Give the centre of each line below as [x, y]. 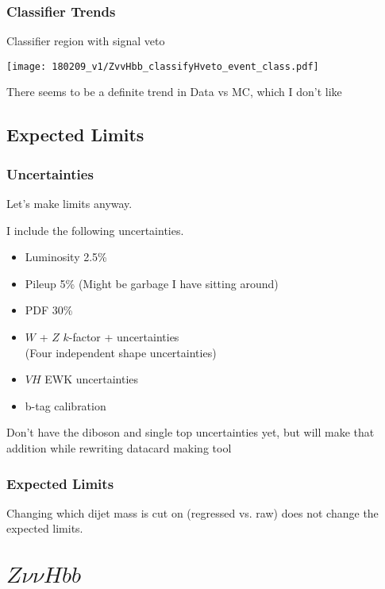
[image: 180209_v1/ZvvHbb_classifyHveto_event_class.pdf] [163, 66]
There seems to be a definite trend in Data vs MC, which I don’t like [174, 92]
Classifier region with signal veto [86, 41]
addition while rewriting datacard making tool [119, 448]
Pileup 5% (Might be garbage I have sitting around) [152, 283]
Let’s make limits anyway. [69, 204]
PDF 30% [49, 310]
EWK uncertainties [92, 379]
